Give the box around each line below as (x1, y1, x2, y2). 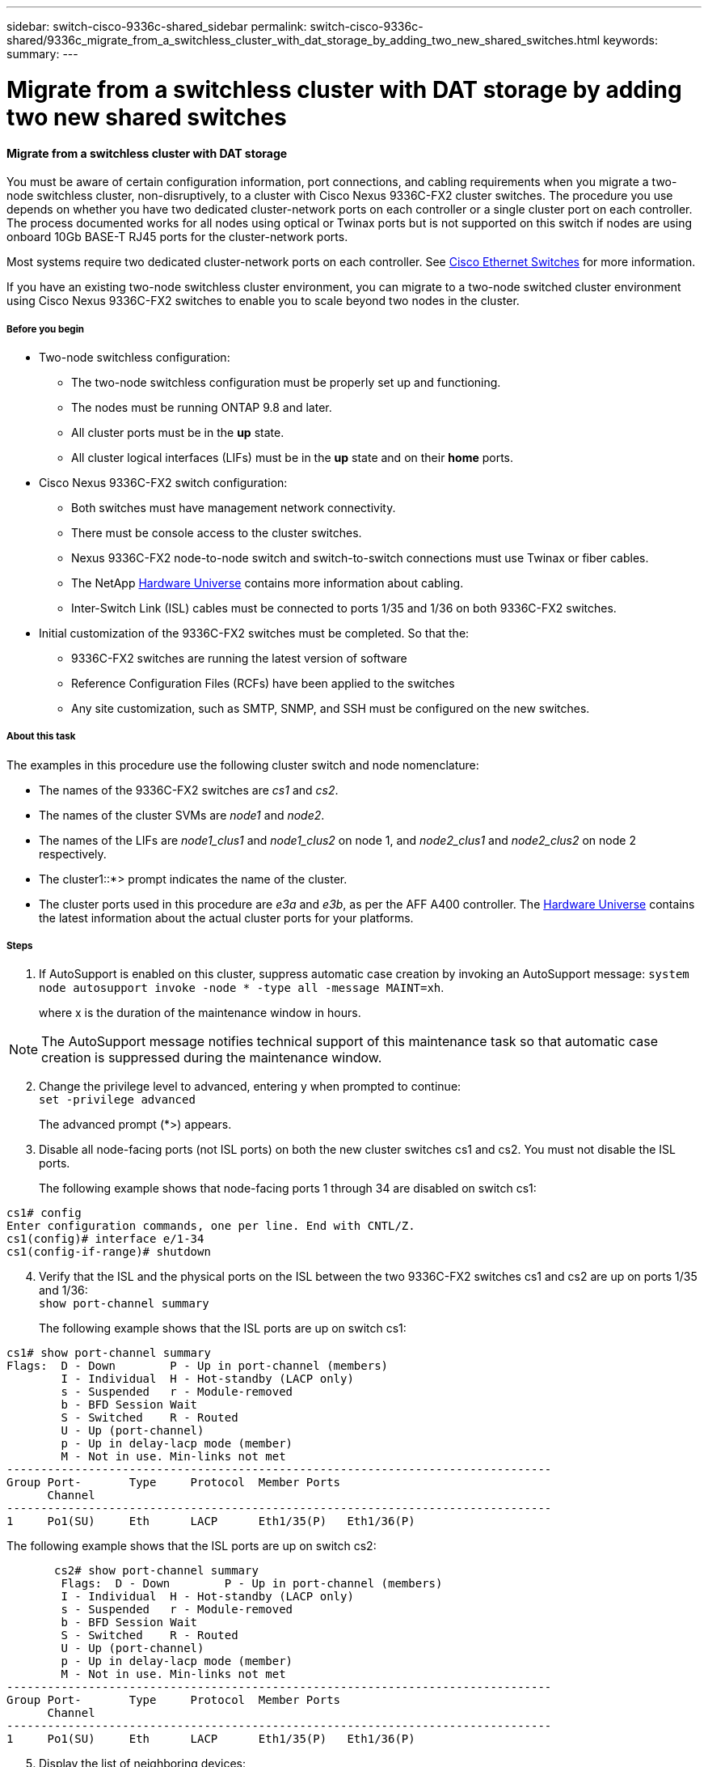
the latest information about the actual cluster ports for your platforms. (39, 910, 414, 925)
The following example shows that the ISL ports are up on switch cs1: (39, 1321, 407, 1336)
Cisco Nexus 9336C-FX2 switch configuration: (39, 475, 288, 489)
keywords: (603, 33, 658, 47)
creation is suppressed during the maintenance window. (41, 1049, 382, 1066)
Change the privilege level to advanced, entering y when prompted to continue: (39, 1079, 461, 1094)
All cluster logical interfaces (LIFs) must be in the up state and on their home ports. (71, 450, 514, 464)
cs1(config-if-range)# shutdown (6, 1245, 211, 1259)
